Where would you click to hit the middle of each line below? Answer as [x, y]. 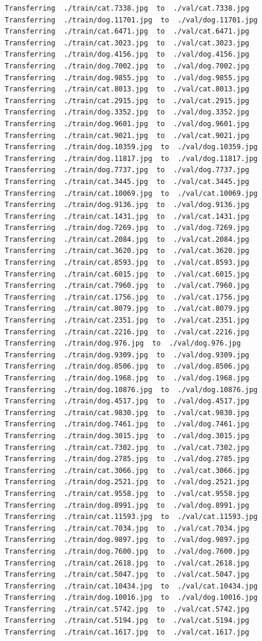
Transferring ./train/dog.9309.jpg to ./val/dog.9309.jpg [127, 355]
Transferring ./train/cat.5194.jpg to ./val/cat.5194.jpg [127, 621]
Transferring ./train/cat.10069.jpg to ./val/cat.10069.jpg [131, 193]
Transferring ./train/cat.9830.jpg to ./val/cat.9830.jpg [127, 412]
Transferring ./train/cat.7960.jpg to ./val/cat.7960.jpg [127, 286]
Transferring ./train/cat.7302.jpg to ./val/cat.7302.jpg [127, 447]
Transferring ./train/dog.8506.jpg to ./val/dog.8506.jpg [127, 366]
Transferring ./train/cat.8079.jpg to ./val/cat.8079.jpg [127, 309]
